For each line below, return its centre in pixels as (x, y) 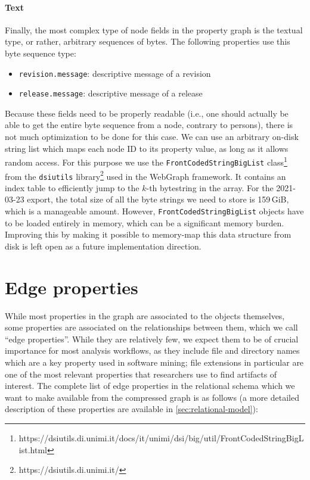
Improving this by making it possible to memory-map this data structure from (148, 234)
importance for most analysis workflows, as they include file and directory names (152, 350)
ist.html (33, 449)
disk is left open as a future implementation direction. (103, 246)
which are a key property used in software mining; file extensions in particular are (154, 362)
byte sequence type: (41, 53)
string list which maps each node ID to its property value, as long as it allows (147, 148)
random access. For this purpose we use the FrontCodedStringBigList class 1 (146, 161)
